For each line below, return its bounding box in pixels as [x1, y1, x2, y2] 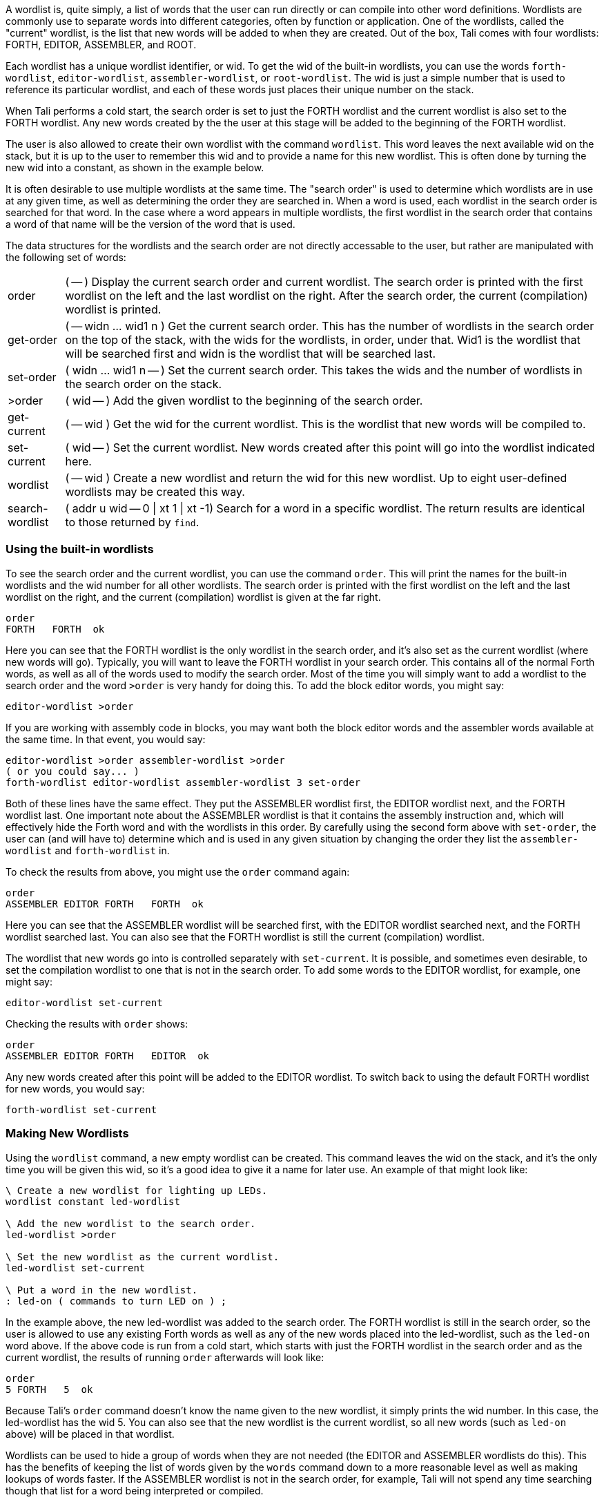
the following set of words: [6, 251, 126, 263]
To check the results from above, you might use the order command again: [6, 865, 350, 878]
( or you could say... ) [6, 765, 139, 777]
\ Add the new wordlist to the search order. [6, 1217, 256, 1229]
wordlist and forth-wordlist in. [6, 844, 170, 856]
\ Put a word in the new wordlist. [6, 1284, 198, 1296]
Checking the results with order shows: [6, 1017, 188, 1030]
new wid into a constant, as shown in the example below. [6, 162, 264, 173]
